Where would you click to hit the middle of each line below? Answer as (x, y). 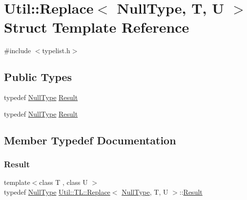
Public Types (38, 77)
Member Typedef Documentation (90, 140)
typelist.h (56, 50)
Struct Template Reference (97, 27)
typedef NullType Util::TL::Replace (57, 191)
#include (18, 50)
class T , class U (63, 182)
